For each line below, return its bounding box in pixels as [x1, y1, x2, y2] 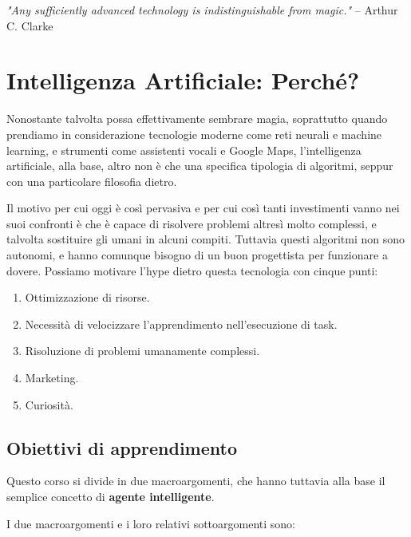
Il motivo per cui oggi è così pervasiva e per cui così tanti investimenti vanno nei [6, 199, 400, 216]
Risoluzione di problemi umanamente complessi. [25, 342, 260, 359]
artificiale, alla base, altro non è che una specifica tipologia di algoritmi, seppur [6, 157, 393, 174]
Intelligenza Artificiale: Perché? [6, 64, 360, 97]
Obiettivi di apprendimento [6, 435, 237, 460]
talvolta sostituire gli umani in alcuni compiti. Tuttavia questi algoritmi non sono [6, 231, 405, 247]
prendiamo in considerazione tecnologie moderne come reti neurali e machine [6, 125, 382, 142]
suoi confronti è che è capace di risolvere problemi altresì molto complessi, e [6, 215, 377, 231]
